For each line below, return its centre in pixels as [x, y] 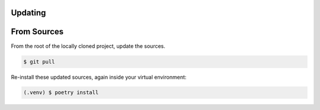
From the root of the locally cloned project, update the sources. [88, 46]
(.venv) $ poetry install [61, 93]
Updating [28, 13]
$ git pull [39, 62]
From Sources [37, 32]
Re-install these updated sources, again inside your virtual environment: [99, 77]
